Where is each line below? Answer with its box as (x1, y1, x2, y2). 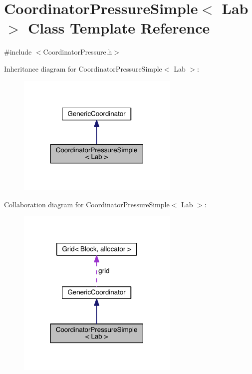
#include (4, 47, 32, 57)
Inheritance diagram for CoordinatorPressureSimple (4, 63, 162, 74)
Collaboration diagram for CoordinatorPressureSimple (4, 199, 170, 209)
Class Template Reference (28, 18, 210, 38)
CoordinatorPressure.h (43, 47, 112, 57)
